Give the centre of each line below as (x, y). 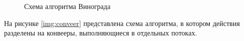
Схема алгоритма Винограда (67, 6)
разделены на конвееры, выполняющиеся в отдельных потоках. (101, 33)
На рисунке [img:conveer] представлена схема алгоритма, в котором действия (122, 23)
